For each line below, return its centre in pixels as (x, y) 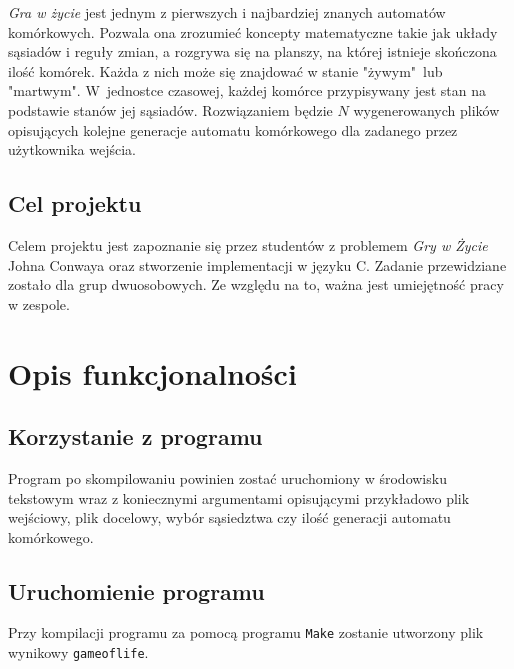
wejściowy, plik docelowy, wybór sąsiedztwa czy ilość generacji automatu (229, 517)
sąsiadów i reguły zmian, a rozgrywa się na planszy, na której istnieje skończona (252, 51)
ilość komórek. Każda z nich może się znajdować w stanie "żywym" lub (225, 70)
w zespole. (39, 303)
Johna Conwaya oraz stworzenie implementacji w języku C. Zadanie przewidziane (257, 264)
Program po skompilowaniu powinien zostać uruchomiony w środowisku (227, 477)
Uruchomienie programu (136, 590)
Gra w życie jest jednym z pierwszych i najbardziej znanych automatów (227, 12)
